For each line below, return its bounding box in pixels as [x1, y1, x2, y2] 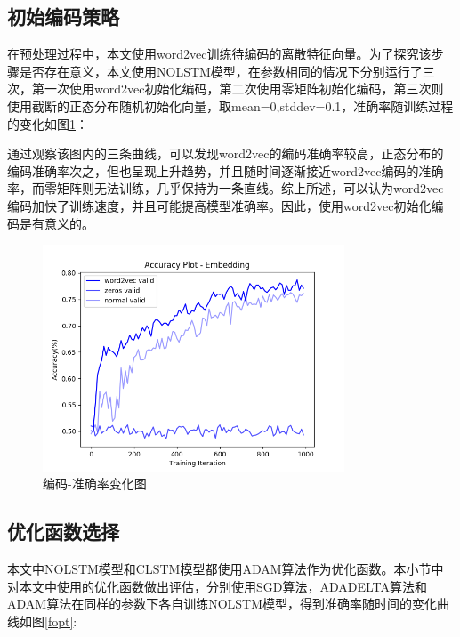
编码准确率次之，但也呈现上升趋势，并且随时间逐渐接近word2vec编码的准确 [7, 161, 444, 180]
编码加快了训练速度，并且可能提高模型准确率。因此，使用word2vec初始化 [7, 196, 432, 214]
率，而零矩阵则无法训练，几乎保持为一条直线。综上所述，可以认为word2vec [7, 179, 444, 198]
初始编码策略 [7, 3, 119, 30]
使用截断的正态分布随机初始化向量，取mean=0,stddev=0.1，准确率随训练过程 [7, 96, 454, 115]
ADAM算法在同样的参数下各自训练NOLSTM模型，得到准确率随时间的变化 [7, 594, 438, 613]
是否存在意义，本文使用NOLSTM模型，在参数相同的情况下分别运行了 [19, 61, 423, 80]
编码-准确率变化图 [43, 474, 147, 493]
